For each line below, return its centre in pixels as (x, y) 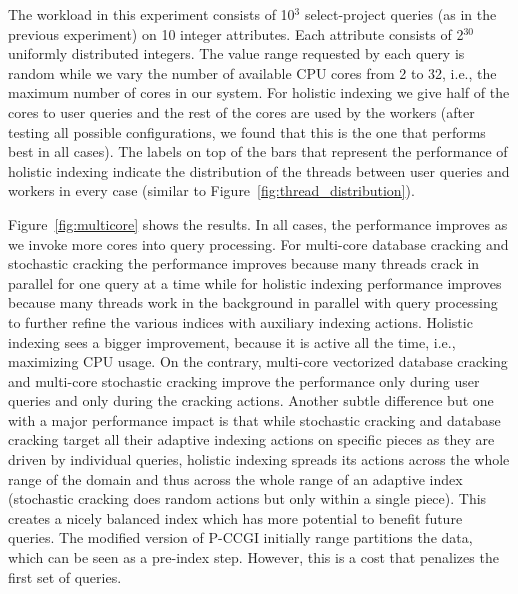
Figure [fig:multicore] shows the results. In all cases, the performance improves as (258, 223)
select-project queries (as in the (400, 14)
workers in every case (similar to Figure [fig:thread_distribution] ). (211, 190)
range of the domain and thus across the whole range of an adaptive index (235, 478)
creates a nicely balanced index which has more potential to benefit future (235, 517)
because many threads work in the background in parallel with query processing (253, 302)
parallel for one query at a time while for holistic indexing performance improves (255, 282)
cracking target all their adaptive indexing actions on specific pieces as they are (251, 439)
